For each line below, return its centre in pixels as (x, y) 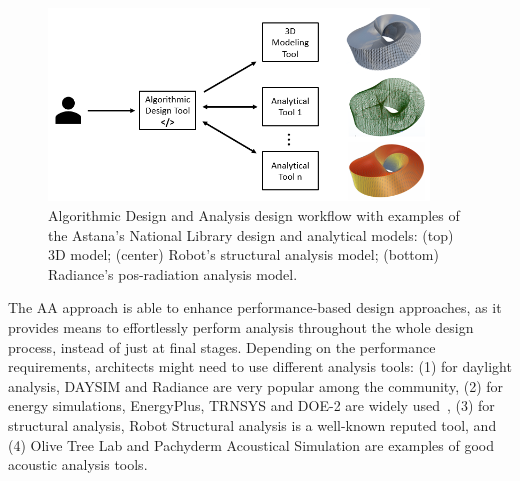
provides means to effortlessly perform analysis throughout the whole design (241, 327)
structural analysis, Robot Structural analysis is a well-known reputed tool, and (252, 425)
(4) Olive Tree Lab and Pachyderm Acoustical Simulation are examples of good (251, 444)
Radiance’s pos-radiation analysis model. (173, 273)
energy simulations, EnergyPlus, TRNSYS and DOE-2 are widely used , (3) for (251, 405)
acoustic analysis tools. (78, 464)
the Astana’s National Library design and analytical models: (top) (251, 234)
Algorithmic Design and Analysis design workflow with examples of (254, 215)
